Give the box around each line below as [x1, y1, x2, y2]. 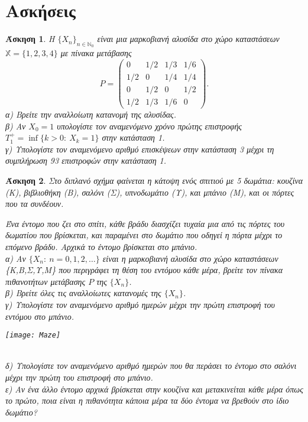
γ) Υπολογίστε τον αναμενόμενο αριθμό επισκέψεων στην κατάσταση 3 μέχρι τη [5, 142, 274, 155]
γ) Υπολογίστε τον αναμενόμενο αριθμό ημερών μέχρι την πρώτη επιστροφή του [5, 298, 275, 311]
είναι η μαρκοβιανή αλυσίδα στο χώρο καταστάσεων [102, 252, 278, 264]
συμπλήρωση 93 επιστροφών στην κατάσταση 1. [5, 154, 167, 167]
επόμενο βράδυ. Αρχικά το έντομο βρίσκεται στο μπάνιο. [5, 241, 197, 253]
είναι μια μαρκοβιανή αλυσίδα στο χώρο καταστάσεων [97, 33, 280, 45]
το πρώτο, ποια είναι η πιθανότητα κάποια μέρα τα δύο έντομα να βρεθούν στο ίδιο [5, 394, 289, 407]
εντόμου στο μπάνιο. [5, 310, 74, 322]
